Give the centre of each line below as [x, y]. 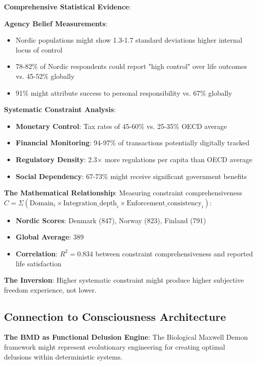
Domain [41, 203]
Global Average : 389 [50, 237]
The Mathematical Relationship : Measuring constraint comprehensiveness [123, 193]
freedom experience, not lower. [50, 289]
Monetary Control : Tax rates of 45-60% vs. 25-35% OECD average [121, 126]
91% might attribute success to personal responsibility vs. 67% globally [124, 92]
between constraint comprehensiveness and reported [174, 253]
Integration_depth [90, 203]
